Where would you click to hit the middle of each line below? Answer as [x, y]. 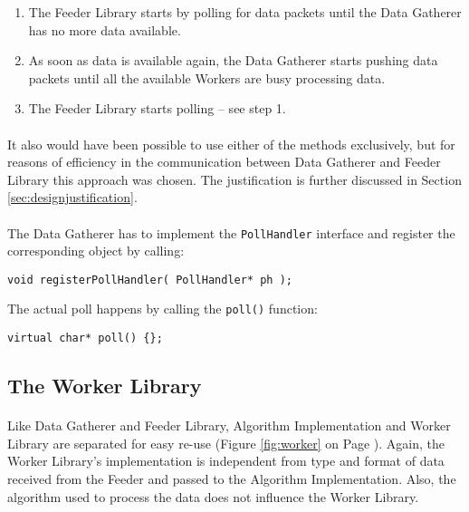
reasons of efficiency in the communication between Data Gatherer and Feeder [224, 162]
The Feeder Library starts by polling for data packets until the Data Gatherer [245, 12]
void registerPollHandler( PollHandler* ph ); [150, 280]
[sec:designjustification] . [72, 197]
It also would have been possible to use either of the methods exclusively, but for [231, 144]
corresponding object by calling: [96, 251]
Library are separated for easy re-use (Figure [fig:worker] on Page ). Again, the [226, 443]
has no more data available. [105, 29]
